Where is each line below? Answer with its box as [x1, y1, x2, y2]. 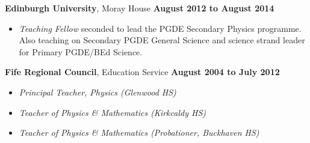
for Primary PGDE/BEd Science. [19, 45, 143, 58]
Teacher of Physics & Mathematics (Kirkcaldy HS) [19, 106, 206, 118]
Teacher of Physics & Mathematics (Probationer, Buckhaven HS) [19, 126, 259, 139]
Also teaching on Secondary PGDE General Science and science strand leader [19, 34, 305, 46]
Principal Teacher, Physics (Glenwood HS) [19, 85, 176, 98]
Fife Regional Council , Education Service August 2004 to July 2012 [5, 65, 280, 78]
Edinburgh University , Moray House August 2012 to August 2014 [5, 2, 274, 14]
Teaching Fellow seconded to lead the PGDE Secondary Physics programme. [19, 22, 302, 34]
